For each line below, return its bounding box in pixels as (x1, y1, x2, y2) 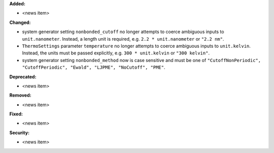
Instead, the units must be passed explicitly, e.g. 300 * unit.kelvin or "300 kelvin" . (22, 50, 210, 56)
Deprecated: (9, 74, 37, 80)
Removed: (9, 92, 31, 99)
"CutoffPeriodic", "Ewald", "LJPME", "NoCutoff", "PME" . (22, 64, 165, 71)
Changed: (9, 19, 31, 25)
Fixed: (9, 111, 23, 117)
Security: (9, 130, 30, 136)
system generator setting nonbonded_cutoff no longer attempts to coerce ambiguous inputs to (22, 28, 224, 35)
